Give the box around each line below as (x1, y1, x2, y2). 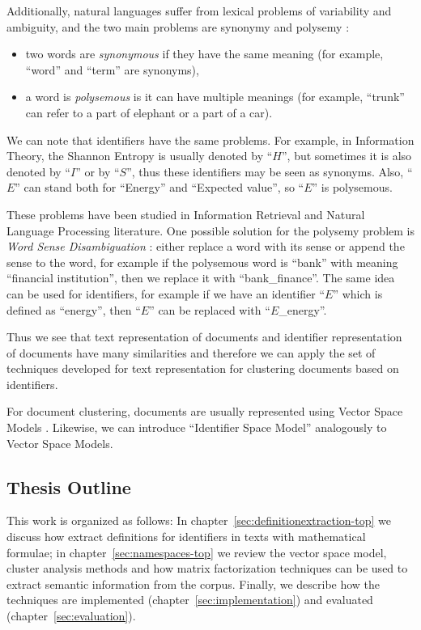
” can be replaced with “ (149, 301, 270, 318)
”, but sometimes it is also (281, 147, 412, 164)
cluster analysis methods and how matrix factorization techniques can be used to (6, 560, 408, 577)
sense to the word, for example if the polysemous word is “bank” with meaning (6, 253, 398, 270)
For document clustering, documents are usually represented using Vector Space (6, 403, 403, 420)
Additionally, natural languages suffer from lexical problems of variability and (6, 2, 392, 19)
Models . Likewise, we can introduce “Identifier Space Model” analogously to (6, 419, 387, 436)
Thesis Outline (6, 474, 131, 499)
